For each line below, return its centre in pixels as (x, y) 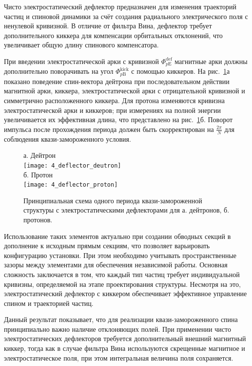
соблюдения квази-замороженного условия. (68, 139)
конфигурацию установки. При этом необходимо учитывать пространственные (120, 255)
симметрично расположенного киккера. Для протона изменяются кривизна (114, 100)
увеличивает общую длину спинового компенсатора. (81, 45)
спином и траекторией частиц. (49, 303)
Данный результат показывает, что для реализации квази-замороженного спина (121, 319)
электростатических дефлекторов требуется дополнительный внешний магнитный (125, 338)
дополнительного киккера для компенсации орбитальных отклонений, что (113, 35)
